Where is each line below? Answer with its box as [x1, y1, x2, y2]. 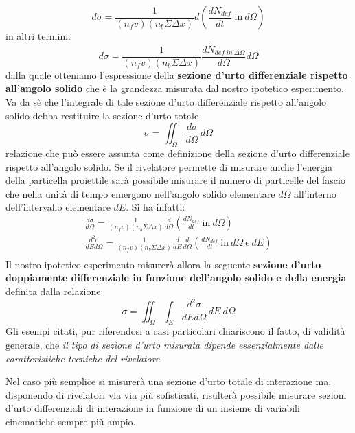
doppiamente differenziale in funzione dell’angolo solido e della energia [5, 270, 347, 285]
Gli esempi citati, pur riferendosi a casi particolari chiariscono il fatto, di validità [5, 324, 345, 338]
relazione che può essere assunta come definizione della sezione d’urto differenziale [5, 146, 350, 161]
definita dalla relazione [5, 284, 101, 298]
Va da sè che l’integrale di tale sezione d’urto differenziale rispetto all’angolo [5, 95, 327, 109]
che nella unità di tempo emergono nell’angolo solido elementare [5, 186, 275, 200]
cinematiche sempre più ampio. [5, 414, 136, 428]
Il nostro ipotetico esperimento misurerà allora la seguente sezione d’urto [5, 257, 321, 271]
